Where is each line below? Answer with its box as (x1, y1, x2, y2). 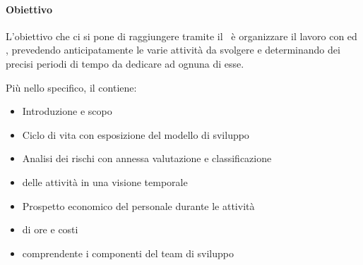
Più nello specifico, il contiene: (6, 80, 137, 94)
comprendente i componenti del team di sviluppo (22, 245, 234, 260)
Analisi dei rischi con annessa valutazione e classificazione (22, 151, 272, 166)
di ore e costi (22, 222, 78, 237)
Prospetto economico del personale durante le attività (22, 198, 255, 213)
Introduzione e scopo (22, 104, 112, 118)
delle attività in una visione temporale (22, 174, 188, 189)
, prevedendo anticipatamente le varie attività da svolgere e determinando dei (6, 42, 340, 57)
